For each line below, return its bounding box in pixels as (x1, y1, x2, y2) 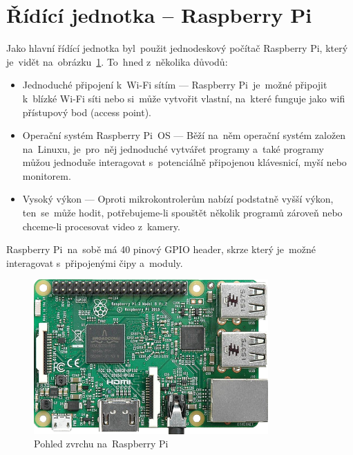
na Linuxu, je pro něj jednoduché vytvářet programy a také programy (22, 141, 324, 156)
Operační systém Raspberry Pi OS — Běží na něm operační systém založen (22, 128, 346, 142)
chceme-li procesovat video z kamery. (22, 219, 180, 233)
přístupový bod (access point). (22, 104, 151, 119)
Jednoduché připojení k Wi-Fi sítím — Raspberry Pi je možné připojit (22, 77, 327, 92)
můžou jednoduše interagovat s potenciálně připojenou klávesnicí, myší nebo (22, 155, 347, 169)
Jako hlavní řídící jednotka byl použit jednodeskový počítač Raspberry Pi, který (6, 41, 348, 55)
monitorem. (22, 168, 71, 183)
